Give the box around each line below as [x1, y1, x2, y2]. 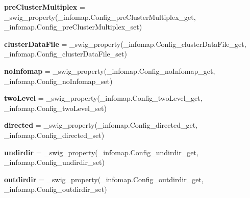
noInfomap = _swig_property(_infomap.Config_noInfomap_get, [4, 65, 215, 76]
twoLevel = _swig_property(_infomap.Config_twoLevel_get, [4, 93, 203, 103]
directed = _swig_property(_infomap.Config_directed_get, [4, 120, 198, 130]
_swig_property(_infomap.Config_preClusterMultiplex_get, [4, 11, 196, 22]
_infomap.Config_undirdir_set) [4, 157, 105, 167]
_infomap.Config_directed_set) [4, 129, 105, 140]
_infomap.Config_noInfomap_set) [4, 75, 113, 86]
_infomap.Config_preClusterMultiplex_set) [4, 21, 142, 32]
